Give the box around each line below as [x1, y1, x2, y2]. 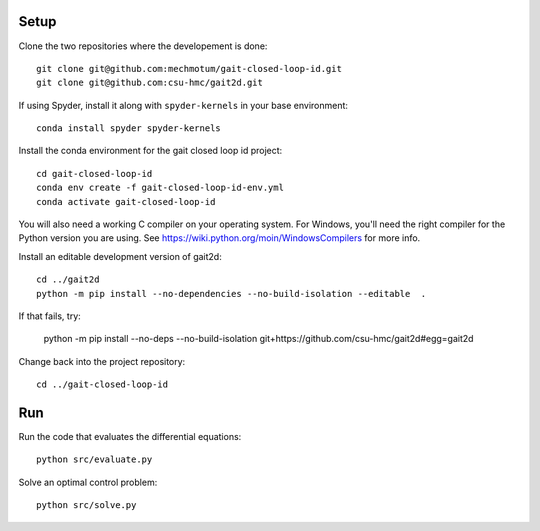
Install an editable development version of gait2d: [18, 250, 222, 262]
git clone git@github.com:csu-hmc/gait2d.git [36, 77, 264, 89]
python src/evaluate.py [36, 454, 153, 465]
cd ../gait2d [36, 274, 100, 285]
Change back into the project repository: [18, 355, 186, 367]
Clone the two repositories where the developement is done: [18, 40, 268, 52]
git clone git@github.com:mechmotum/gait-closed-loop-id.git [36, 63, 342, 74]
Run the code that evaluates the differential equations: [18, 431, 242, 443]
